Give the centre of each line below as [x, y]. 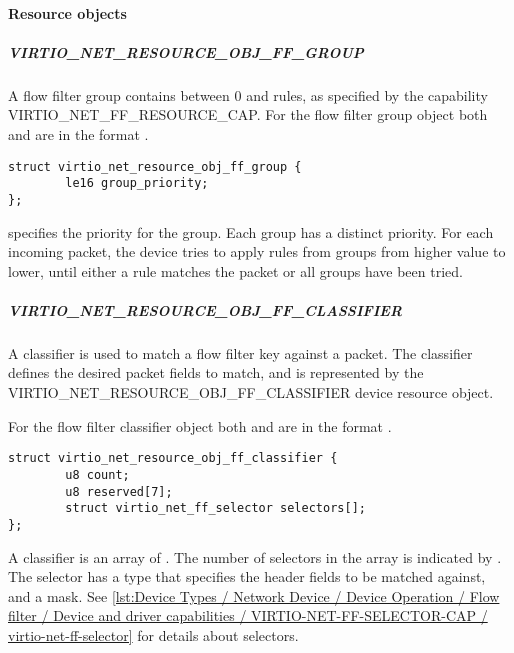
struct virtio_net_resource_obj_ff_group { [155, 166]
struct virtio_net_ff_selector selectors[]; [215, 508]
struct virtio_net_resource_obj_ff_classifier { [173, 458]
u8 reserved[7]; [119, 491]
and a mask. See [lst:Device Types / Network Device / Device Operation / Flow [254, 595]
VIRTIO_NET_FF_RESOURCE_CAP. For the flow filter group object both [248, 114]
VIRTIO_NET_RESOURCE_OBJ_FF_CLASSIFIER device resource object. [251, 392]
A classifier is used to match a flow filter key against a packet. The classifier [240, 352]
